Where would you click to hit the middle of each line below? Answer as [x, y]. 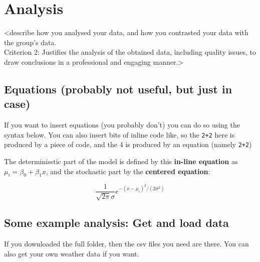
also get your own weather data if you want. [72, 253]
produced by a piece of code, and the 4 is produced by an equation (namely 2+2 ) [128, 144]
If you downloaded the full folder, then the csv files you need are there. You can [126, 244]
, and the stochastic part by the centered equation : [128, 171]
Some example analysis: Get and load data [116, 223]
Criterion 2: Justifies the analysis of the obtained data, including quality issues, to [130, 52]
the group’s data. [30, 42]
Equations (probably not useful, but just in [118, 89]
